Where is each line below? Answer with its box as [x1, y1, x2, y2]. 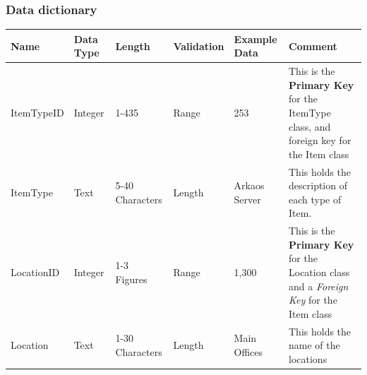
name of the [289, 338, 340, 352]
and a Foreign [289, 278, 349, 293]
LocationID [11, 264, 60, 279]
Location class [289, 264, 350, 279]
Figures [115, 271, 148, 286]
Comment [289, 38, 337, 53]
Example [234, 31, 277, 46]
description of [289, 178, 347, 193]
